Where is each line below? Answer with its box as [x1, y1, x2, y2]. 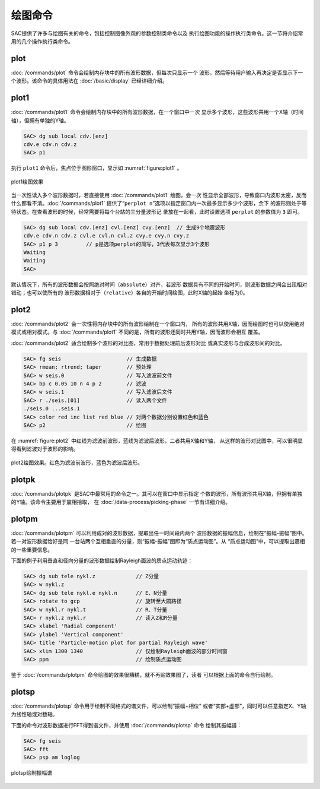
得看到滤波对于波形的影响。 [11, 445, 79, 452]
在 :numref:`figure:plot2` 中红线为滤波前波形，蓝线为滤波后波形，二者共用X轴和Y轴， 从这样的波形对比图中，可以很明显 [11, 437, 303, 444]
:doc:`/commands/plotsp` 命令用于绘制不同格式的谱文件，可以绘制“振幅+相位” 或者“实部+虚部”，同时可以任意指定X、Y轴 [11, 702, 306, 709]
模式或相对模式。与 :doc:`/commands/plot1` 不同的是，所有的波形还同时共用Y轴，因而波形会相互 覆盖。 [11, 328, 264, 335]
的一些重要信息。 [11, 546, 53, 553]
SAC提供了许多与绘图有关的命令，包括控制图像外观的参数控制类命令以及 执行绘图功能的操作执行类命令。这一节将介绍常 [11, 30, 303, 37]
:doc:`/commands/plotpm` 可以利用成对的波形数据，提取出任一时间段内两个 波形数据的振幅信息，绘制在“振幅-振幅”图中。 [11, 529, 308, 537]
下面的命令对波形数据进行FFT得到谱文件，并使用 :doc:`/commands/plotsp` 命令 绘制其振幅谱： [11, 721, 242, 728]
